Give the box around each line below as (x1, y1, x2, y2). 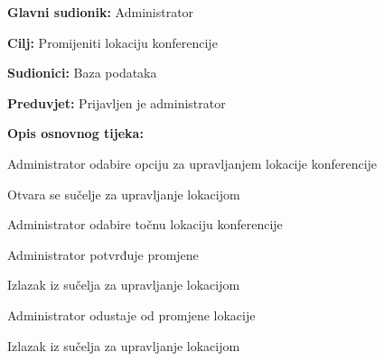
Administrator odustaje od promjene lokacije (7, 305, 256, 324)
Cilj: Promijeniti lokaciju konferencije (7, 32, 218, 51)
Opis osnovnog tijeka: (7, 124, 144, 143)
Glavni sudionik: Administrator (7, 3, 194, 21)
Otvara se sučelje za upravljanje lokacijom (7, 184, 240, 203)
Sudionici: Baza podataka (7, 63, 157, 82)
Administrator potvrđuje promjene (7, 245, 199, 264)
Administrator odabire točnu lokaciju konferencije (7, 215, 283, 234)
